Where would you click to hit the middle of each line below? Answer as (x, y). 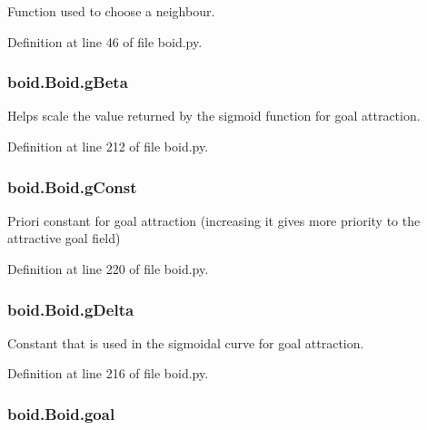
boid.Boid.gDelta (71, 309)
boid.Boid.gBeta (68, 82)
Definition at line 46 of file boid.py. (105, 41)
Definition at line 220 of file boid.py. (108, 269)
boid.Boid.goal (61, 413)
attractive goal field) (64, 238)
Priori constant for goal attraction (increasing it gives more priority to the (214, 220)
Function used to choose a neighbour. (111, 11)
